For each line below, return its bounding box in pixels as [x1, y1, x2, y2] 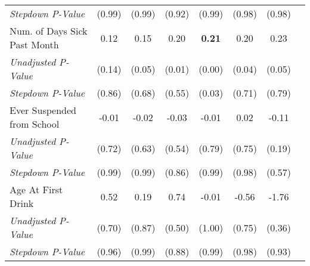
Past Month [10, 38, 59, 51]
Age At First [10, 183, 63, 196]
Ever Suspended [10, 103, 76, 117]
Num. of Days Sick [10, 24, 88, 38]
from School [10, 117, 60, 131]
